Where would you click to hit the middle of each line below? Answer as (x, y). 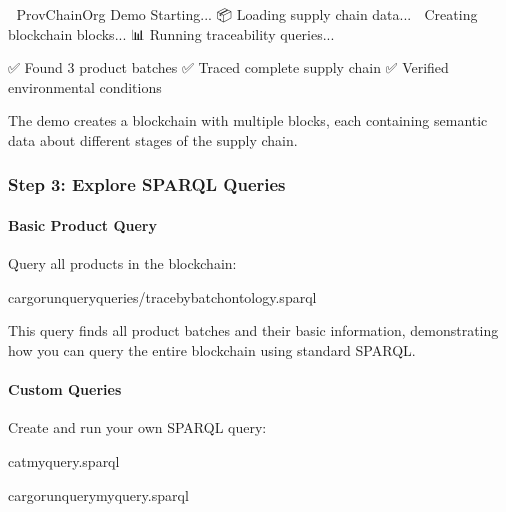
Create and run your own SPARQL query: (137, 427)
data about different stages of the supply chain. (153, 139)
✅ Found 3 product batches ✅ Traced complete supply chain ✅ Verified (228, 67)
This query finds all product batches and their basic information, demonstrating (253, 330)
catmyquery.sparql (64, 460)
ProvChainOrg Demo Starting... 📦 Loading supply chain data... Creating (247, 14)
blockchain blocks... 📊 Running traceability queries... (171, 33)
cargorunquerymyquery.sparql (98, 494)
